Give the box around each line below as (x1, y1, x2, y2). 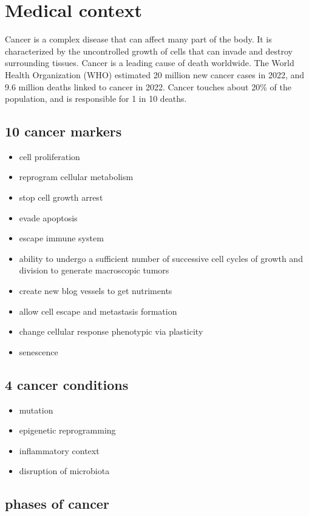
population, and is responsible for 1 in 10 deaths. (5, 92, 187, 105)
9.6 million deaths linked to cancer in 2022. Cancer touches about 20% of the (5, 80, 291, 93)
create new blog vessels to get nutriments (19, 284, 172, 297)
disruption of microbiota (19, 464, 110, 477)
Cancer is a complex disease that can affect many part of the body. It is (5, 33, 272, 45)
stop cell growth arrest (19, 191, 103, 204)
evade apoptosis (19, 211, 78, 224)
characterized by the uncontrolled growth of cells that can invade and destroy (5, 44, 293, 57)
